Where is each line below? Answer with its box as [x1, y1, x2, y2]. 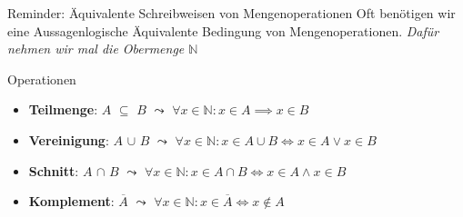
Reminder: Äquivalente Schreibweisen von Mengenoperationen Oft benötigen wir [7, 4, 456, 22]
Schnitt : [28, 161, 79, 180]
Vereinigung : [28, 130, 109, 149]
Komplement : [28, 192, 115, 211]
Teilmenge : [28, 100, 98, 119]
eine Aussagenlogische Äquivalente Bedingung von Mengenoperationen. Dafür [7, 21, 439, 40]
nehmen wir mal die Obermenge [7, 39, 185, 58]
